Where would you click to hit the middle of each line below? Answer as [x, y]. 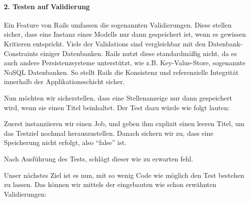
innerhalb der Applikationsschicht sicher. [64, 81]
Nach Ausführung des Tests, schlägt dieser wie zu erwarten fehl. [99, 158]
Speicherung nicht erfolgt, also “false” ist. [65, 142]
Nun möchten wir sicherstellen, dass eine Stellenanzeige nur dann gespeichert [118, 97]
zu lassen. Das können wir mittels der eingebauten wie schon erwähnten [110, 184]
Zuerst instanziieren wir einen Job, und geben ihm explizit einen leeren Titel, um [124, 123]
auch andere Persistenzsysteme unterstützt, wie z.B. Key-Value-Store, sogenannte [125, 63]
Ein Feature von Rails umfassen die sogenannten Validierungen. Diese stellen [118, 24]
